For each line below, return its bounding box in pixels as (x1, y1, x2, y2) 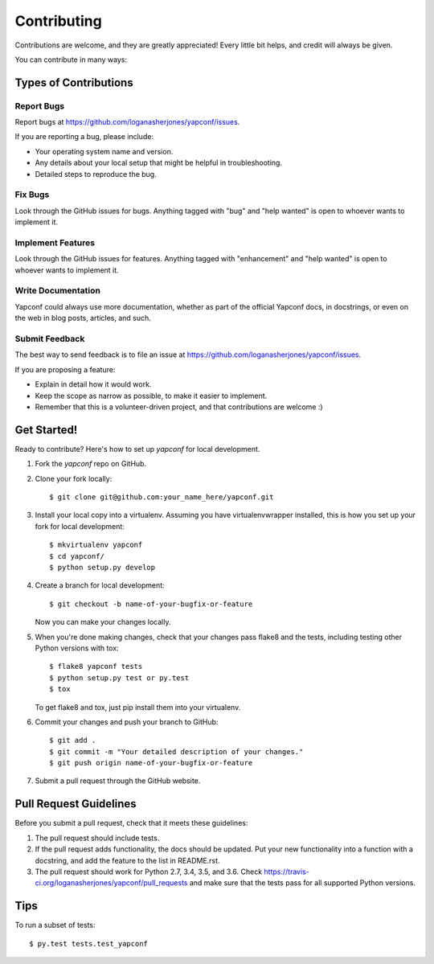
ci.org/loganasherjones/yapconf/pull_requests (35, 878, 188, 888)
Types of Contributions (14, 76, 133, 89)
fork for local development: (35, 521, 125, 531)
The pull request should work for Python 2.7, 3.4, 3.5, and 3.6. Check (35, 867, 263, 876)
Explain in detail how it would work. (35, 379, 152, 389)
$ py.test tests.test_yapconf (29, 939, 149, 948)
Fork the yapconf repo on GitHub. (35, 459, 147, 469)
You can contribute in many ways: (14, 55, 128, 64)
